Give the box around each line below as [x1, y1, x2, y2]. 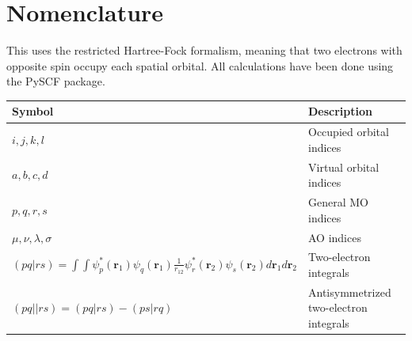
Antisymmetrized [308, 283, 391, 300]
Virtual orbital [308, 158, 380, 175]
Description [308, 103, 373, 119]
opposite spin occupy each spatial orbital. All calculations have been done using [6, 57, 394, 74]
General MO [308, 194, 368, 210]
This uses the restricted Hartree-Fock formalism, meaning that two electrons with [6, 42, 402, 59]
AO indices [308, 229, 361, 245]
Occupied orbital [308, 123, 389, 140]
